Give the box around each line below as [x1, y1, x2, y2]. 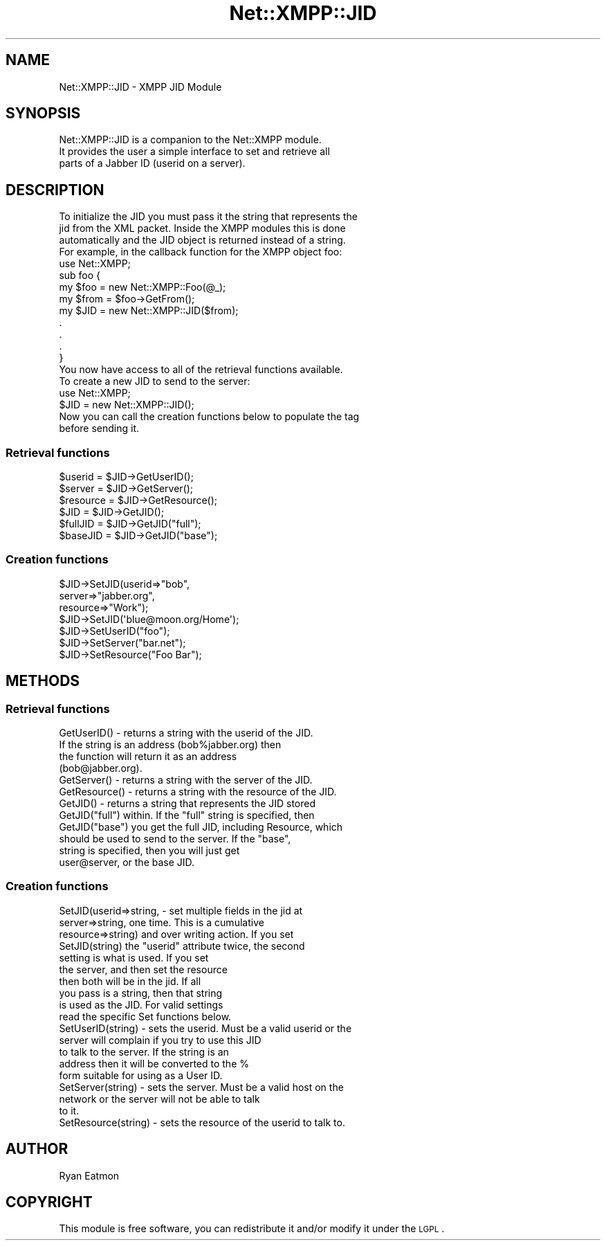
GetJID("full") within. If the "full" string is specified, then [59, 809, 315, 821]
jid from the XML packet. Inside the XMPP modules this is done [59, 222, 346, 235]
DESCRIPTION [6, 181, 104, 199]
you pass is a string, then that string [59, 986, 223, 999]
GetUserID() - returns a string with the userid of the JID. [59, 727, 313, 739]
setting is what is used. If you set [59, 951, 209, 964]
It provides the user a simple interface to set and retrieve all [59, 145, 330, 158]
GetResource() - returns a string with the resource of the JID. [59, 786, 337, 797]
